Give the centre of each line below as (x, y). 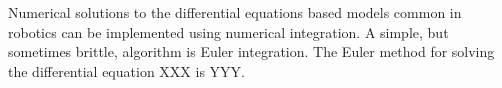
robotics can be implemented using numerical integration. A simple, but (228, 31)
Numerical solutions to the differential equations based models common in (235, 12)
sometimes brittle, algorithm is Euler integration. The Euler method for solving (251, 51)
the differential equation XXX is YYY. (126, 70)
